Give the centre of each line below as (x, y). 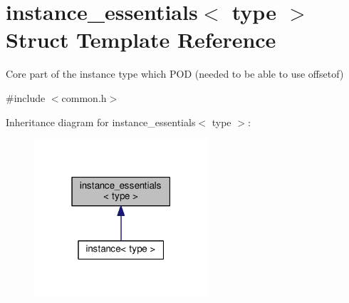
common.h (84, 97)
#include (26, 97)
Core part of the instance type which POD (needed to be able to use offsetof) (175, 74)
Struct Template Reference (141, 40)
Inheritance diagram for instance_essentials (101, 122)
